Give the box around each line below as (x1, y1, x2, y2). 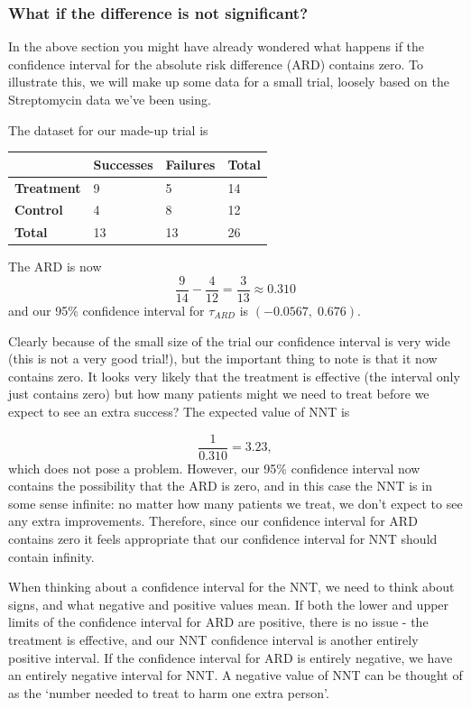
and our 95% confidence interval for (8, 300, 205, 319)
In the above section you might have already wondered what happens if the (8, 37, 425, 56)
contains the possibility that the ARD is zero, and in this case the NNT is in (8, 476, 432, 495)
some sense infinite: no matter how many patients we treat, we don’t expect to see (8, 493, 463, 512)
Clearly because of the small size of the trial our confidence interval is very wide (8, 331, 451, 350)
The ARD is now (8, 257, 102, 276)
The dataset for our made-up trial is (8, 120, 208, 139)
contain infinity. (8, 547, 95, 565)
